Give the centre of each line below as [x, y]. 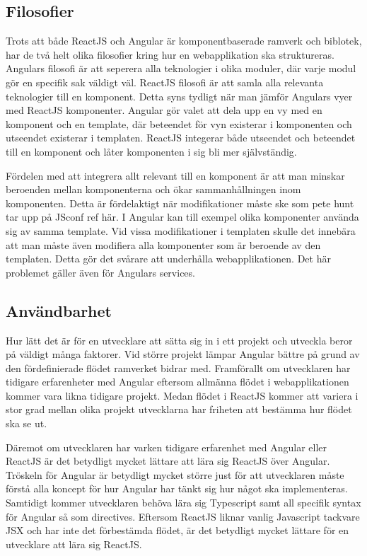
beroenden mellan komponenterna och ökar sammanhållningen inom [153, 189]
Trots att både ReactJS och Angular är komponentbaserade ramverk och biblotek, [184, 41]
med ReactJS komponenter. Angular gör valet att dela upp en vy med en [164, 110]
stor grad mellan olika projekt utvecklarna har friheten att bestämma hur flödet [179, 409]
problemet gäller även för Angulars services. [100, 272]
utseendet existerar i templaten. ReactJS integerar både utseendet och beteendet [181, 138]
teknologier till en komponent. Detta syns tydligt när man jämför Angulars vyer [179, 96]
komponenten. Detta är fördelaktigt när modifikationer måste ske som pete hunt [180, 203]
